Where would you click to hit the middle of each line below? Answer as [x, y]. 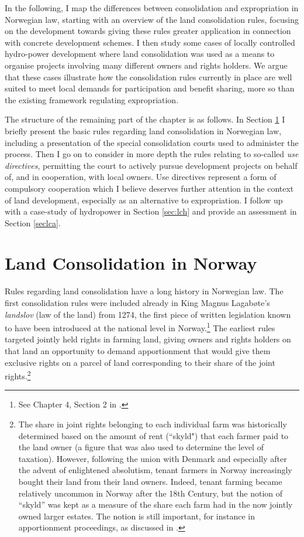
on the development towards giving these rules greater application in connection [148, 31]
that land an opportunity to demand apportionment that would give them [138, 351]
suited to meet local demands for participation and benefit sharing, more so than [150, 88]
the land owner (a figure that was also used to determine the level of [141, 447]
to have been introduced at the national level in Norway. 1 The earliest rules [140, 327]
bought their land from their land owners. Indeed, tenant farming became [150, 482]
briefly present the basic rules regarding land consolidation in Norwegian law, [143, 130]
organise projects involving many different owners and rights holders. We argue [146, 65]
